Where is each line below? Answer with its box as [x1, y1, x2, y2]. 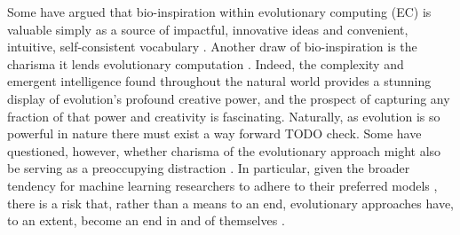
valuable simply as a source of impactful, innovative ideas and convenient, [7, 20, 408, 38]
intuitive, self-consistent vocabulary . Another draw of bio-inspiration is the [7, 37, 417, 56]
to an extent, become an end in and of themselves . [7, 211, 285, 230]
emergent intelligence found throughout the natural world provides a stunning [7, 72, 432, 90]
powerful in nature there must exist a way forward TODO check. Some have [7, 124, 422, 143]
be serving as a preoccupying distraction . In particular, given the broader [7, 159, 410, 177]
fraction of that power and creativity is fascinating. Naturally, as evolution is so [7, 106, 440, 125]
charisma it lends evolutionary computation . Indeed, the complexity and [7, 54, 404, 73]
